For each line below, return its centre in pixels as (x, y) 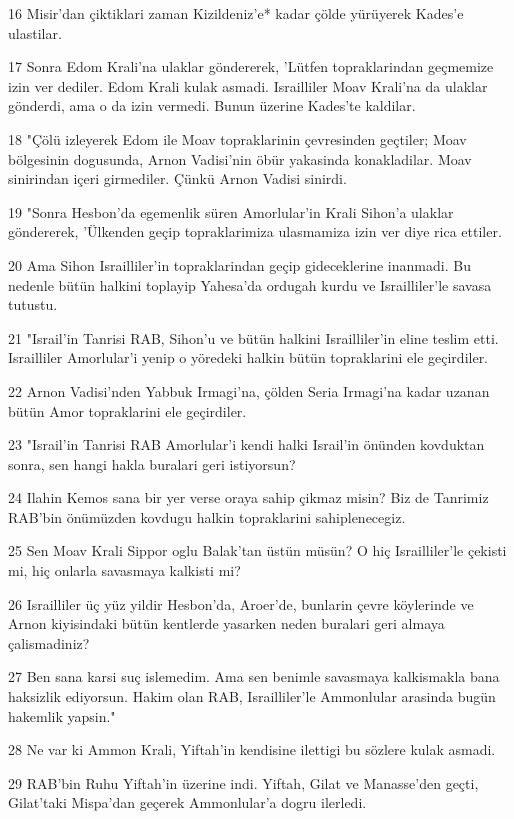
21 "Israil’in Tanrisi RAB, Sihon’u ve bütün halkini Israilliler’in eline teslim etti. (253, 337)
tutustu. (33, 304)
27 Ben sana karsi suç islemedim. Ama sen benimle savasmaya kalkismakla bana (254, 676)
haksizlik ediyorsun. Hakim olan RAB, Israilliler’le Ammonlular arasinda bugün (252, 696)
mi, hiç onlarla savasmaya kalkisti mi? (124, 570)
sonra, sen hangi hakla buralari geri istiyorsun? (152, 463)
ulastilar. (35, 32)
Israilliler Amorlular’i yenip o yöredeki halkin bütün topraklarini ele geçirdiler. (248, 357)
